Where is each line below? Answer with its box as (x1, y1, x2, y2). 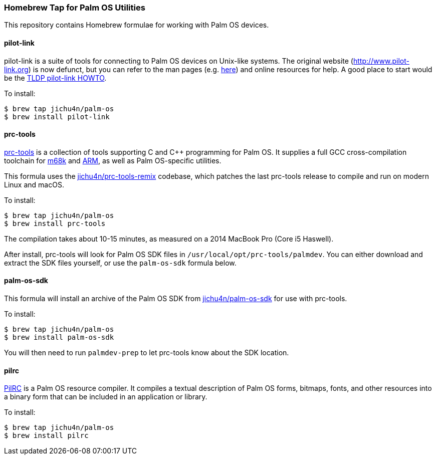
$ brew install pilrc (4, 431, 89, 440)
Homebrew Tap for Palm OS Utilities (4, 3, 145, 13)
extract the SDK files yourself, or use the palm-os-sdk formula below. (4, 258, 237, 267)
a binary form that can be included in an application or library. (4, 392, 207, 401)
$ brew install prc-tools (4, 219, 106, 227)
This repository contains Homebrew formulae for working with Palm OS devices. (4, 21, 269, 30)
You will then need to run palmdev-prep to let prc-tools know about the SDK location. (4, 348, 289, 357)
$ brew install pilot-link (4, 112, 110, 121)
